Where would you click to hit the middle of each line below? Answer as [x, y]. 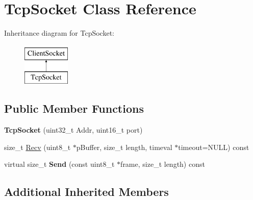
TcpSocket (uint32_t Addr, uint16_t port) [73, 130]
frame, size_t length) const [163, 164]
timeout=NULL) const [214, 147]
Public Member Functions [74, 108]
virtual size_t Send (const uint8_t [59, 164]
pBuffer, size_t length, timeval [124, 147]
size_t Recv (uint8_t [37, 147]
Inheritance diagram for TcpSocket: [59, 33]
